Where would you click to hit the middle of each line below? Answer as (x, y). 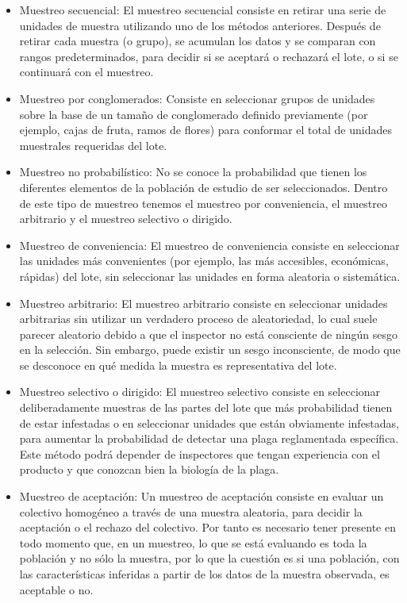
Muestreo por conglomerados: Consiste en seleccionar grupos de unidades (197, 98)
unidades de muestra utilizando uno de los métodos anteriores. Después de (200, 25)
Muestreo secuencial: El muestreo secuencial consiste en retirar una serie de (203, 10)
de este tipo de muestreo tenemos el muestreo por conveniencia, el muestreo (203, 203)
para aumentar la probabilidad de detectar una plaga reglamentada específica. (209, 438)
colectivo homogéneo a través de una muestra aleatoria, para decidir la (191, 511)
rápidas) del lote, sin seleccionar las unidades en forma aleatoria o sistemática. (210, 276)
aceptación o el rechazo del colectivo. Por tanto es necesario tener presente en (207, 527)
